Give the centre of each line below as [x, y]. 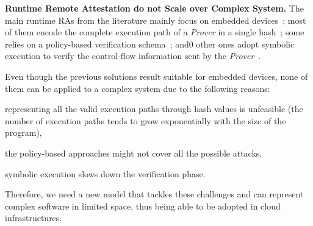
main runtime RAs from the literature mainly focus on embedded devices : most [156, 20]
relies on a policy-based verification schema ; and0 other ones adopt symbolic [150, 44]
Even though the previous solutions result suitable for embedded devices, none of [156, 76]
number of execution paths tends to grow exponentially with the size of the [146, 120]
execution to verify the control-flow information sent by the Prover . [133, 56]
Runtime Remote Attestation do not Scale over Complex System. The [154, 8]
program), [23, 132]
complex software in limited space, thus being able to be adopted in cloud [143, 206]
